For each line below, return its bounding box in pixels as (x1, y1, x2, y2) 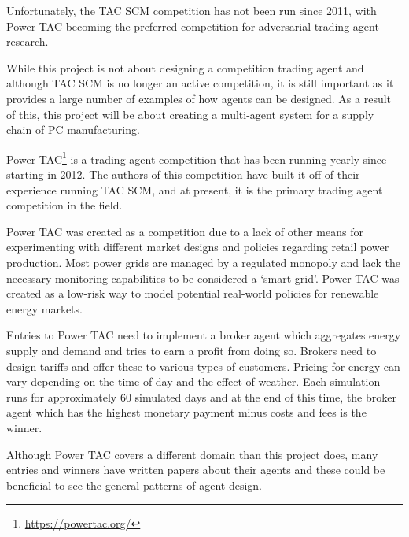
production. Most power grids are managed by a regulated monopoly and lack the (6, 254, 400, 270)
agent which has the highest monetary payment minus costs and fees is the (6, 404, 367, 420)
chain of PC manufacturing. (6, 121, 140, 138)
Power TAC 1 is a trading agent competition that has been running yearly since (6, 148, 387, 167)
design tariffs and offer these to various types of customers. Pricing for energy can (6, 357, 400, 374)
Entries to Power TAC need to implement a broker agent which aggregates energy (6, 327, 401, 343)
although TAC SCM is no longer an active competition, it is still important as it (6, 75, 394, 91)
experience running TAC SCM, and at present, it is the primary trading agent (6, 181, 383, 198)
